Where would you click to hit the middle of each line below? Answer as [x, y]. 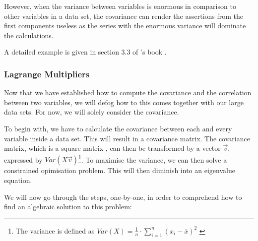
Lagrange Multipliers [47, 74]
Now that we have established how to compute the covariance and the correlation [128, 92]
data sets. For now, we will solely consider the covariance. [92, 112]
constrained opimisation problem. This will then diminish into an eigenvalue [120, 170]
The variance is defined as [55, 230]
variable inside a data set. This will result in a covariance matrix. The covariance [127, 138]
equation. [18, 180]
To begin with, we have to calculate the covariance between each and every [118, 128]
